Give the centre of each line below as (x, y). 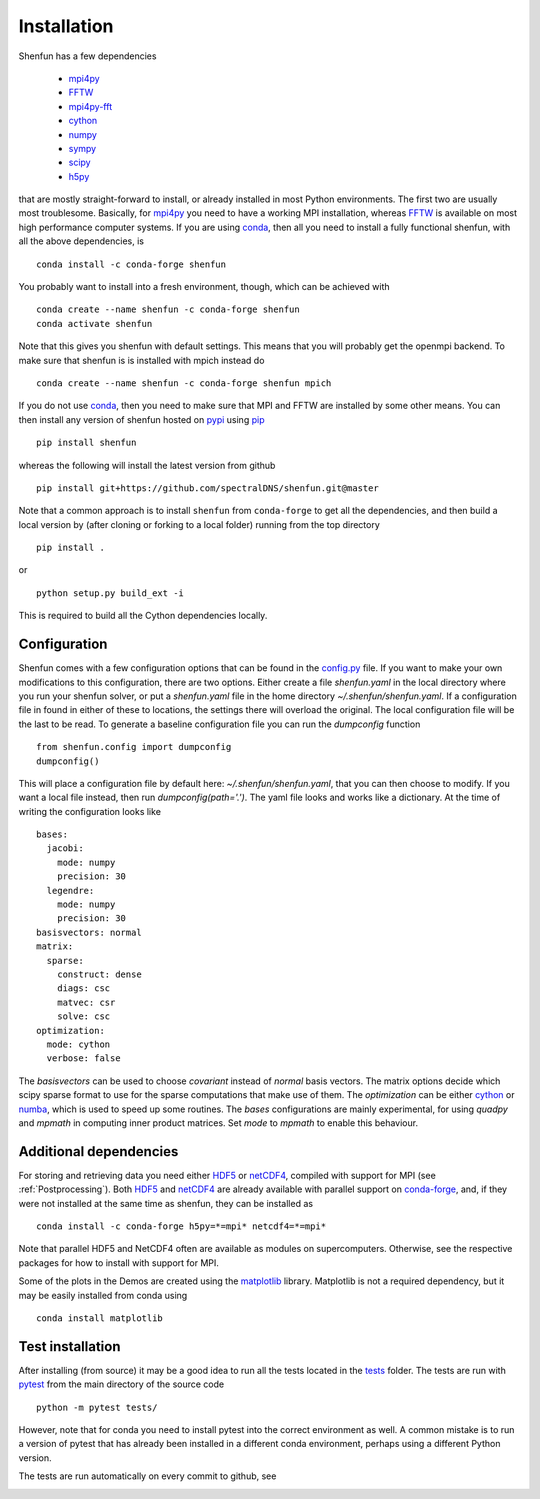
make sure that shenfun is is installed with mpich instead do (141, 360)
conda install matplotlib (100, 1318)
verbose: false (83, 1058)
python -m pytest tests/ (97, 1407)
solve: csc (83, 1016)
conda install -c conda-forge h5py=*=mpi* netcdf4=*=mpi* (181, 1226)
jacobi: (65, 848)
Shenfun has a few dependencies (87, 56)
